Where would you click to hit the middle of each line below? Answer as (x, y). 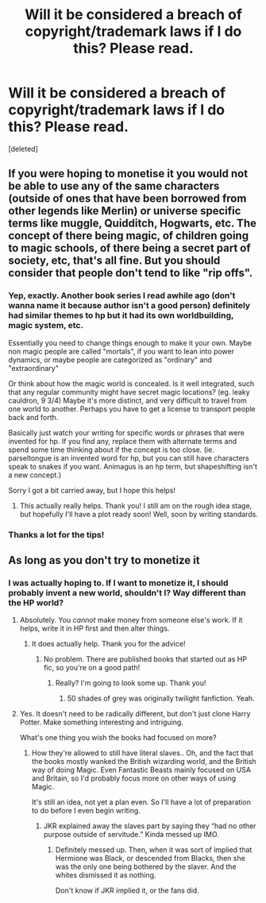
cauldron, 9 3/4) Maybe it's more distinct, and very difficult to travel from (128, 400)
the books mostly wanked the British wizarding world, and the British (144, 762)
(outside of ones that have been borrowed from (127, 199)
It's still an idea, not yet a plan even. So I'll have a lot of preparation (141, 802)
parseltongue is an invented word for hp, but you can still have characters (129, 457)
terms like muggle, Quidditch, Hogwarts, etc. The (132, 224)
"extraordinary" (34, 368)
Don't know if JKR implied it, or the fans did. (127, 890)
